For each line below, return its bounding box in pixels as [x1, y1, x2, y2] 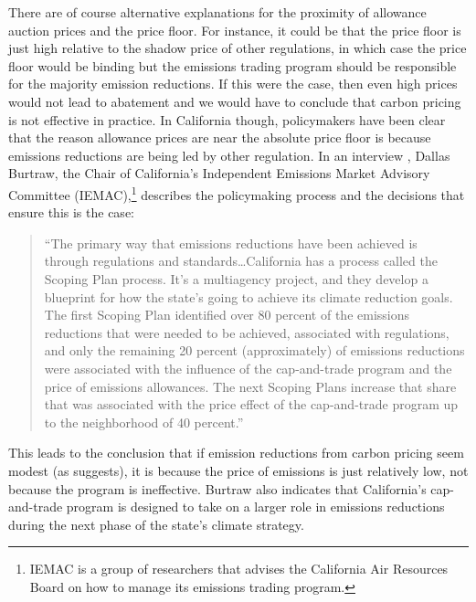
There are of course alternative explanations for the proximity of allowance [8, 3, 427, 21]
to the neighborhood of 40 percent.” [44, 412, 244, 431]
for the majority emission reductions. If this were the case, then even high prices [8, 74, 458, 93]
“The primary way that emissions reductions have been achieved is [44, 233, 418, 252]
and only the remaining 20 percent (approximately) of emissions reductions [44, 341, 465, 360]
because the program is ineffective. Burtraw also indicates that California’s [8, 479, 427, 498]
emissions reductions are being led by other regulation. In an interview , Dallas [8, 145, 450, 164]
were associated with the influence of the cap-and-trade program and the [44, 358, 452, 377]
